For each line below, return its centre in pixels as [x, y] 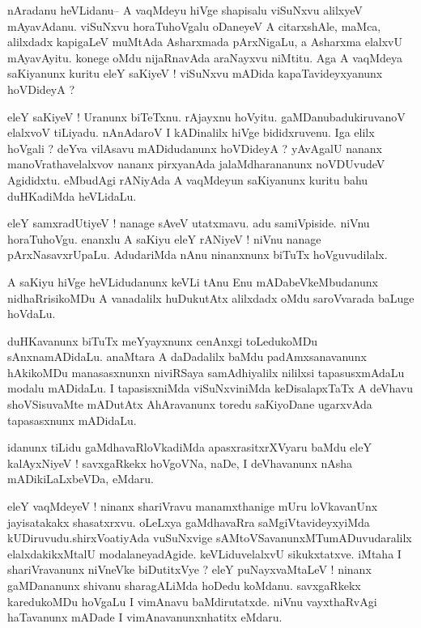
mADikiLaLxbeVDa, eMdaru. [81, 479]
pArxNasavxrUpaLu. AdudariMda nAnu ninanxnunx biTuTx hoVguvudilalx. [198, 255]
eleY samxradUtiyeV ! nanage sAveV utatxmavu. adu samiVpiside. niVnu [189, 223]
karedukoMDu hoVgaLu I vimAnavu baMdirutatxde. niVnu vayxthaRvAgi [192, 601]
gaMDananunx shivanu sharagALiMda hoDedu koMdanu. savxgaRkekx [184, 585]
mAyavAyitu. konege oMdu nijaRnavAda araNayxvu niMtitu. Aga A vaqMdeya [205, 57]
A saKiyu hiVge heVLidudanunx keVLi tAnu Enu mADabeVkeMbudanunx [193, 281]
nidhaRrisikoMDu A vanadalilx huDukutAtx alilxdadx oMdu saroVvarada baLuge [211, 297]
